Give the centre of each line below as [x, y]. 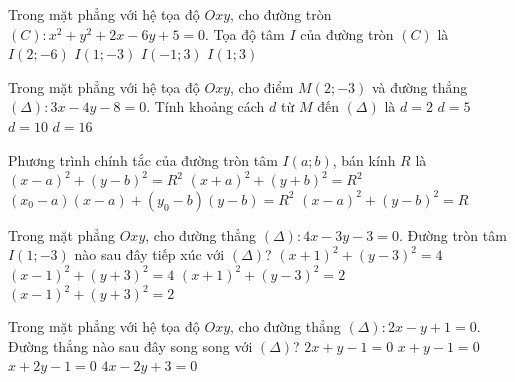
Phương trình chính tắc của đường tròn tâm [143, 159]
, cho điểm [262, 86]
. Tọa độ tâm [245, 33]
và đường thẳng [419, 86]
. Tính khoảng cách [205, 106]
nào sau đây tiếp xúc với [149, 254]
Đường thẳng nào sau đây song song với [130, 345]
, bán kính [364, 159]
